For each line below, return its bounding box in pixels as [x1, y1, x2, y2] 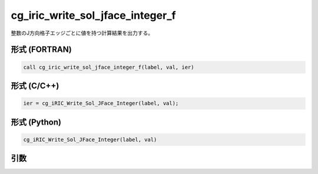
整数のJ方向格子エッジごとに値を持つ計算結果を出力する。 [11, 29, 153, 36]
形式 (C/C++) [11, 81, 59, 91]
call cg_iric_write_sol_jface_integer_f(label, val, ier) [23, 63, 194, 71]
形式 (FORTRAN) [11, 45, 72, 55]
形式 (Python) [11, 117, 62, 127]
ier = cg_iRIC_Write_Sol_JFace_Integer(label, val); [23, 100, 179, 107]
